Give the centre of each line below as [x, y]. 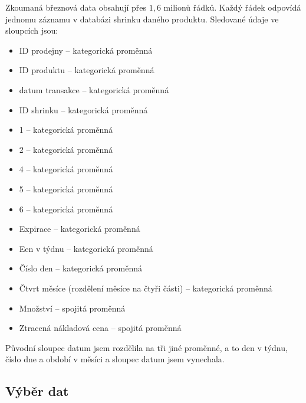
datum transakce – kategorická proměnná [94, 89]
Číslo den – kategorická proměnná [81, 268]
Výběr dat [37, 391]
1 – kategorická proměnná [66, 130]
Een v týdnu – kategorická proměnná [86, 248]
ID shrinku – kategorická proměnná [83, 109]
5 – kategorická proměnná [66, 189]
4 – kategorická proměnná [66, 169]
